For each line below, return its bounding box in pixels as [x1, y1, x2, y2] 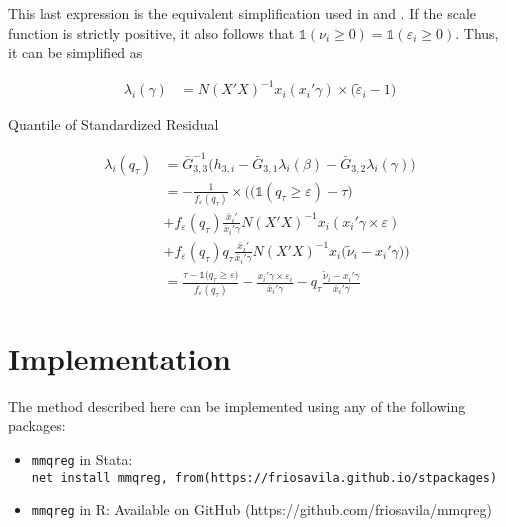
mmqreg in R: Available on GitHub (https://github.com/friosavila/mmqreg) [31, 499, 492, 520]
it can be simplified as [8, 42, 143, 63]
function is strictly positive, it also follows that [8, 22, 295, 43]
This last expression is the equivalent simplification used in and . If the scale [8, 3, 477, 23]
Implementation [8, 337, 231, 378]
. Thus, [455, 22, 499, 43]
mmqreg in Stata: [31, 449, 133, 470]
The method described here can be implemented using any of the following [8, 395, 466, 416]
